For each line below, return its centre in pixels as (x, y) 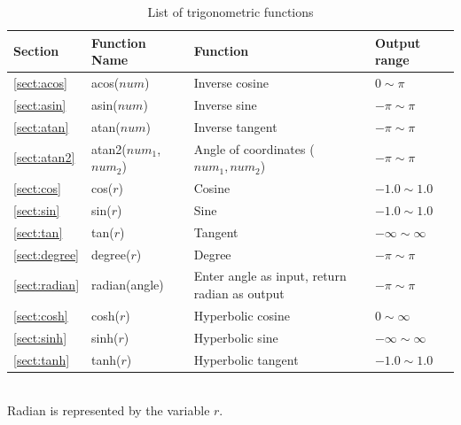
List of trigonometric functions (230, 12)
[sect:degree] (46, 254)
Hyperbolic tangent (246, 359)
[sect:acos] (40, 83)
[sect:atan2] (44, 157)
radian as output (239, 293)
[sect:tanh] (42, 359)
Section (36, 51)
